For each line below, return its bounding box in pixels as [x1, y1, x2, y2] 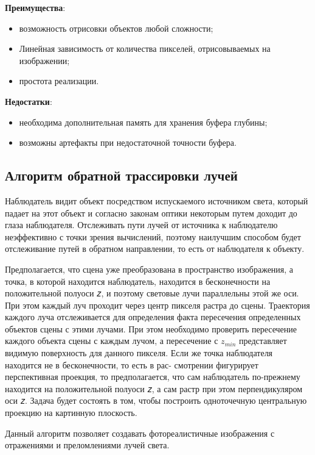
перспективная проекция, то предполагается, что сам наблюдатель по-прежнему [5, 370, 300, 383]
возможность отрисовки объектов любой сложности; [19, 21, 213, 34]
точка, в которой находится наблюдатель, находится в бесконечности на [5, 274, 271, 287]
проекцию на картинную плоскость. [5, 406, 137, 419]
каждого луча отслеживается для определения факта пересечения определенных [5, 310, 301, 323]
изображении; [19, 54, 70, 66]
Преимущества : [5, 1, 66, 13]
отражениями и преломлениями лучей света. [5, 439, 170, 451]
